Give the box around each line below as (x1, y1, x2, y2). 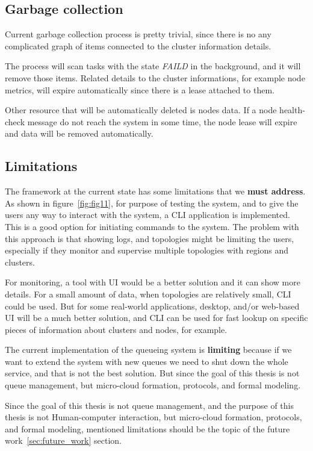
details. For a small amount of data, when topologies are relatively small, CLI (5, 287, 291, 300)
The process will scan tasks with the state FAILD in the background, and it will (5, 60, 301, 72)
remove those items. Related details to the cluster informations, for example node (5, 71, 305, 84)
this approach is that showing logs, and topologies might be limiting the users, (5, 232, 294, 244)
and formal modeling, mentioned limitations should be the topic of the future (5, 422, 290, 435)
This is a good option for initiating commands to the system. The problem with (5, 220, 299, 232)
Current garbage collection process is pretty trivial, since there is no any (5, 28, 271, 40)
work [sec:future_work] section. (5, 434, 122, 447)
